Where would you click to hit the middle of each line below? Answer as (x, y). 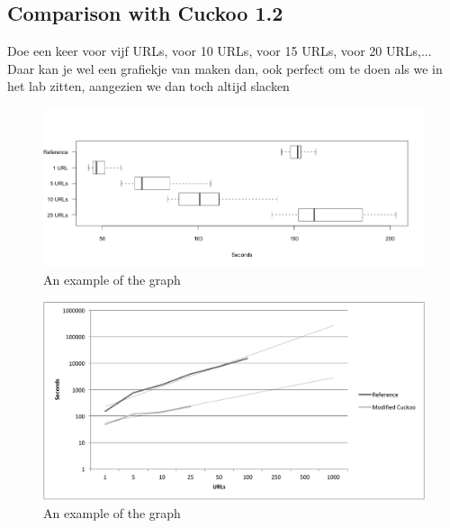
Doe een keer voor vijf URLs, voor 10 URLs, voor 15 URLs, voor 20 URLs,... (220, 51)
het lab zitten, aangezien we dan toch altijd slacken (148, 86)
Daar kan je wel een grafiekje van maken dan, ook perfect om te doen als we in (225, 68)
